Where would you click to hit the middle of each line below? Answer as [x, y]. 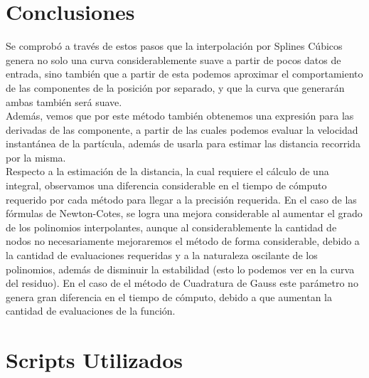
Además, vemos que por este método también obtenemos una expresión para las [180, 116]
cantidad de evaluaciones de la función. [91, 311]
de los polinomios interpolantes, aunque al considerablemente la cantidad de [171, 227]
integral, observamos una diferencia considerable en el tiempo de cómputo [166, 185]
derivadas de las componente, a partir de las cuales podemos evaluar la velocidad [182, 129]
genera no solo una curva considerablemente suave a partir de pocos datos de [173, 59]
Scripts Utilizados [95, 360]
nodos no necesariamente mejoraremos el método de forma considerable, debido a [183, 241]
